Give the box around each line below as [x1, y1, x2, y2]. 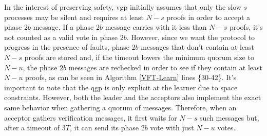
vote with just [150, 122, 194, 133]
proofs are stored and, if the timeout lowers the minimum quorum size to [24, 51, 254, 62]
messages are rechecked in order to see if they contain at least [68, 62, 262, 72]
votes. [217, 122, 236, 133]
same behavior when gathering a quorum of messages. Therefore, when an [4, 102, 237, 112]
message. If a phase [33, 22, 94, 32]
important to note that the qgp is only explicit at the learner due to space [4, 82, 238, 92]
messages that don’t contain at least [141, 42, 255, 52]
